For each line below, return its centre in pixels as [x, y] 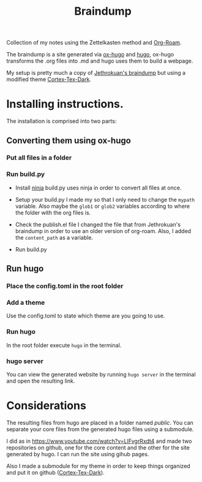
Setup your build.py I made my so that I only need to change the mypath [105, 199]
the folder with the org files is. [53, 212]
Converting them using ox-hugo [69, 140]
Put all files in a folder [39, 158]
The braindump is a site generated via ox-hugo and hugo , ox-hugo [90, 55]
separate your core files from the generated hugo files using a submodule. [100, 429]
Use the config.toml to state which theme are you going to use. [86, 316]
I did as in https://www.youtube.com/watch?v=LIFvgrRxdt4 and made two [99, 441]
